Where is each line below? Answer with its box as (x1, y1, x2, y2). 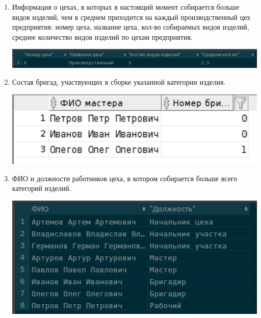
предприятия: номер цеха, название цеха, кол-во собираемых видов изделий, (12, 21, 249, 32)
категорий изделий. (12, 183, 71, 193)
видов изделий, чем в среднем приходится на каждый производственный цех (12, 11, 251, 22)
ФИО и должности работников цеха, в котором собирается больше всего (12, 173, 238, 183)
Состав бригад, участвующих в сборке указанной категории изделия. (12, 77, 226, 87)
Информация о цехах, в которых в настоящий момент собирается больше (12, 2, 240, 12)
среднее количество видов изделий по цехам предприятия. (12, 31, 193, 42)
